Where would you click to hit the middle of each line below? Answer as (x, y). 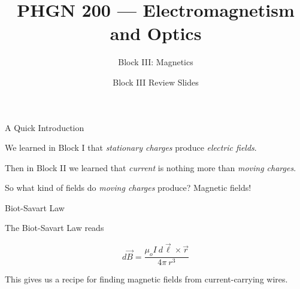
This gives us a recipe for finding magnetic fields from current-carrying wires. (146, 279)
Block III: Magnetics (156, 62)
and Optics (156, 33)
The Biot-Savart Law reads (54, 228)
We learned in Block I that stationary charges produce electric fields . (131, 147)
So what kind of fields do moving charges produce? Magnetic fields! (128, 188)
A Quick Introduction (45, 127)
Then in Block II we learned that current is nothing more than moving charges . (151, 167)
